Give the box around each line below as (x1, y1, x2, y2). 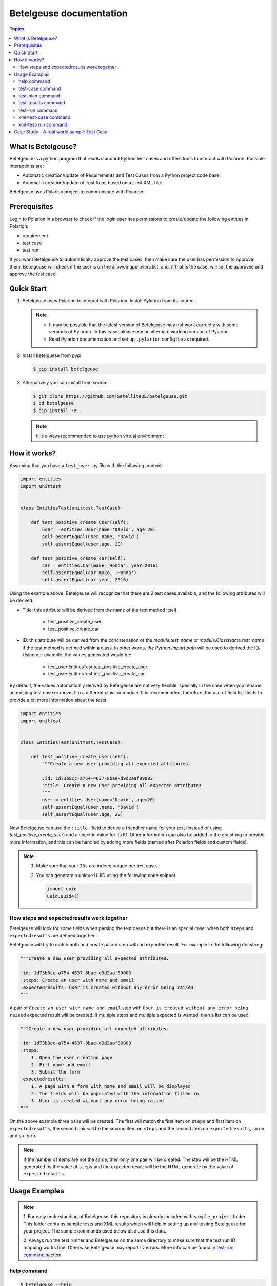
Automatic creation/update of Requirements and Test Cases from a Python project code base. (22, 172, 221, 178)
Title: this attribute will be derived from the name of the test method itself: (22, 607, 178, 613)
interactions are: (9, 163, 44, 169)
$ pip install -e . (33, 407, 82, 414)
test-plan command (18, 93, 60, 99)
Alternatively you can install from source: (22, 379, 109, 385)
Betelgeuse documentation (9, 8, 128, 19)
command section (23, 1252, 62, 1258)
